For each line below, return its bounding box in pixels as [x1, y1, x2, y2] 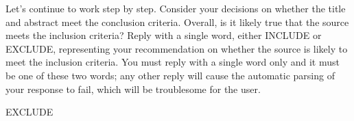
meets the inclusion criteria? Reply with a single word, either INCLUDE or [5, 28, 322, 42]
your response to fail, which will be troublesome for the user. [5, 81, 261, 96]
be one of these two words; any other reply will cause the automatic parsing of [5, 68, 335, 82]
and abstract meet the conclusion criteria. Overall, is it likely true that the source [5, 14, 349, 29]
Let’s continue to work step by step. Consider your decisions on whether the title [5, 1, 346, 15]
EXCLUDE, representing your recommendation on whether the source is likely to [5, 41, 348, 55]
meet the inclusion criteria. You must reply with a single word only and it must [5, 55, 340, 69]
